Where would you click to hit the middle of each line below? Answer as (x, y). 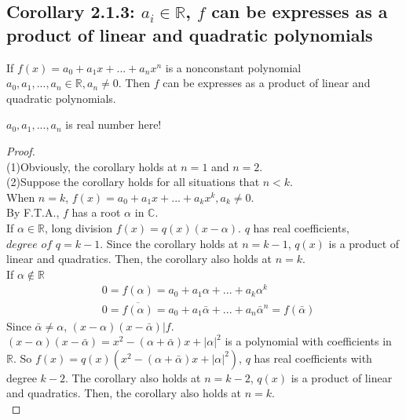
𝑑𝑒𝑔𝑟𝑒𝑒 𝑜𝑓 (29, 245)
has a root (96, 212)
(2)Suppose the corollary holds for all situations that (133, 182)
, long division (79, 227)
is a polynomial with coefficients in (308, 341)
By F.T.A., (33, 212)
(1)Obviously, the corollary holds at (92, 166)
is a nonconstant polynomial (233, 67)
